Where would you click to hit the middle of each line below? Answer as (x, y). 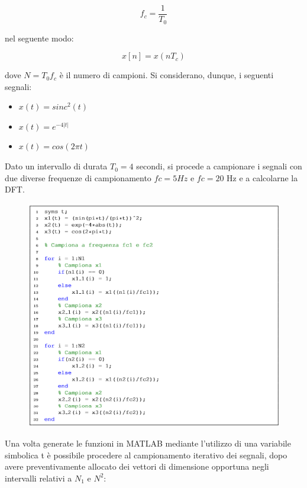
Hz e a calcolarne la (262, 177)
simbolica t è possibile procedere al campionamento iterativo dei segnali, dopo (146, 455)
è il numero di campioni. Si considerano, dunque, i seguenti (167, 75)
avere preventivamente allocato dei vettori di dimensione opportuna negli (137, 466)
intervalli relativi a (38, 478)
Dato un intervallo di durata (56, 166)
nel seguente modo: (39, 38)
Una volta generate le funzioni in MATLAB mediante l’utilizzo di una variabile (148, 443)
